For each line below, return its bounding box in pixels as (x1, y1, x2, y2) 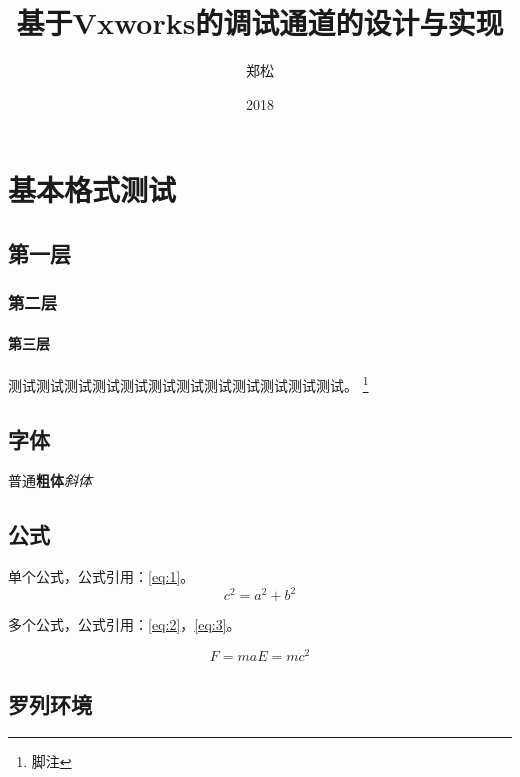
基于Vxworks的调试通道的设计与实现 (16, 2, 504, 43)
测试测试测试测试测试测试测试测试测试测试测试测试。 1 (8, 371, 369, 395)
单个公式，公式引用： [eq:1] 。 (8, 566, 195, 587)
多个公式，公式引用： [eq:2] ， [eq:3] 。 (8, 614, 241, 635)
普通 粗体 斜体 (8, 470, 92, 491)
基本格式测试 (8, 169, 177, 210)
